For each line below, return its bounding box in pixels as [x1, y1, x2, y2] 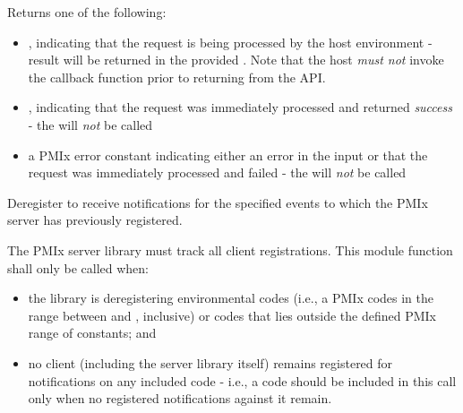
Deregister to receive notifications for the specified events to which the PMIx [7, 193, 428, 211]
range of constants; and [28, 323, 157, 342]
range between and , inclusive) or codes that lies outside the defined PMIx [28, 305, 436, 324]
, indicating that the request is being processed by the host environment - [28, 32, 433, 51]
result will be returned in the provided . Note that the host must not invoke [28, 50, 444, 69]
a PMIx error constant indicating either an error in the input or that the [28, 145, 428, 164]
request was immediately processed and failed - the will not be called [28, 163, 407, 182]
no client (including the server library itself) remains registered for [28, 353, 393, 372]
